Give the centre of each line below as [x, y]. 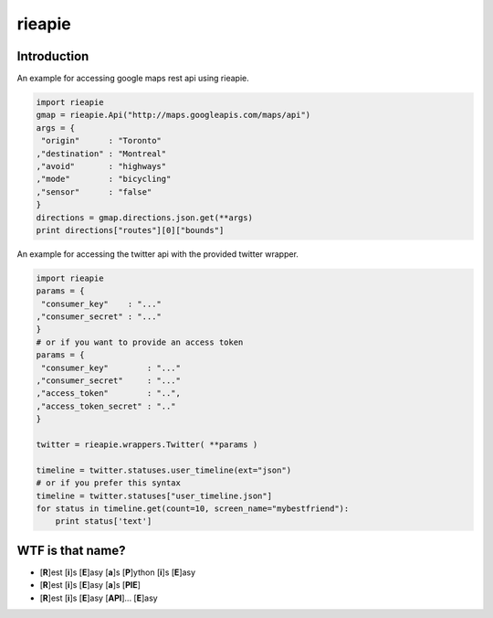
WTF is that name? [71, 550]
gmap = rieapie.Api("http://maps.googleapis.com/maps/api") [173, 115]
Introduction [53, 56]
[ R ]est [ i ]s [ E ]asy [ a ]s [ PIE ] [90, 585]
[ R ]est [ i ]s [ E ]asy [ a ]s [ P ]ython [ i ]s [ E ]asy [118, 572]
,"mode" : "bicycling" [104, 179]
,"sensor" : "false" [94, 192]
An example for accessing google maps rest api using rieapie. [133, 79]
